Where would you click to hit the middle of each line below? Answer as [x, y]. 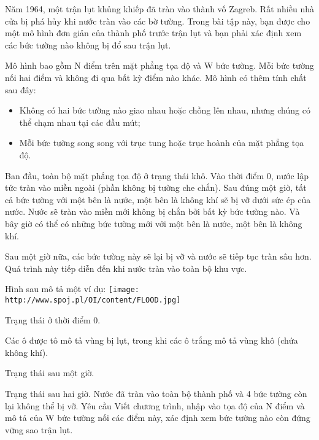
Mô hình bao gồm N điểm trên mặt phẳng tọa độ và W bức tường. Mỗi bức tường [159, 65]
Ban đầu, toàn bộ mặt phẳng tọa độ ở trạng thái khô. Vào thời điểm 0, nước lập [157, 175]
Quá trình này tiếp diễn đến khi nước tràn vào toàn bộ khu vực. [126, 268]
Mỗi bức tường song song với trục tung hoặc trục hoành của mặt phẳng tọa [162, 143]
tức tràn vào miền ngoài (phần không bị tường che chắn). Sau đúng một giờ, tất [156, 187]
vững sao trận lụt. [39, 429]
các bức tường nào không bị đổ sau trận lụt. [88, 44]
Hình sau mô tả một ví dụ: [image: [72, 289]
